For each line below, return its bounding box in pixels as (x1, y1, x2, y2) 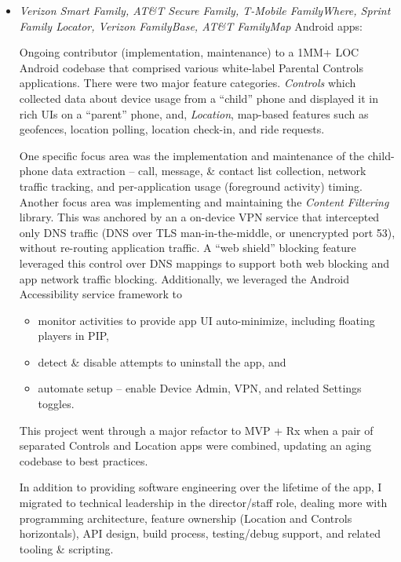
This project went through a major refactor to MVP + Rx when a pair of (19, 421, 374, 438)
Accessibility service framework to (19, 286, 182, 302)
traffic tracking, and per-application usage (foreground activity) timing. (19, 177, 363, 194)
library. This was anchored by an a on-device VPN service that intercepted (19, 209, 380, 225)
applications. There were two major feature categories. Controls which (19, 75, 356, 91)
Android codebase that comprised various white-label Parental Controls (19, 59, 364, 75)
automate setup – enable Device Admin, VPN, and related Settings (38, 380, 362, 396)
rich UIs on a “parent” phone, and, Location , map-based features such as (19, 105, 369, 122)
